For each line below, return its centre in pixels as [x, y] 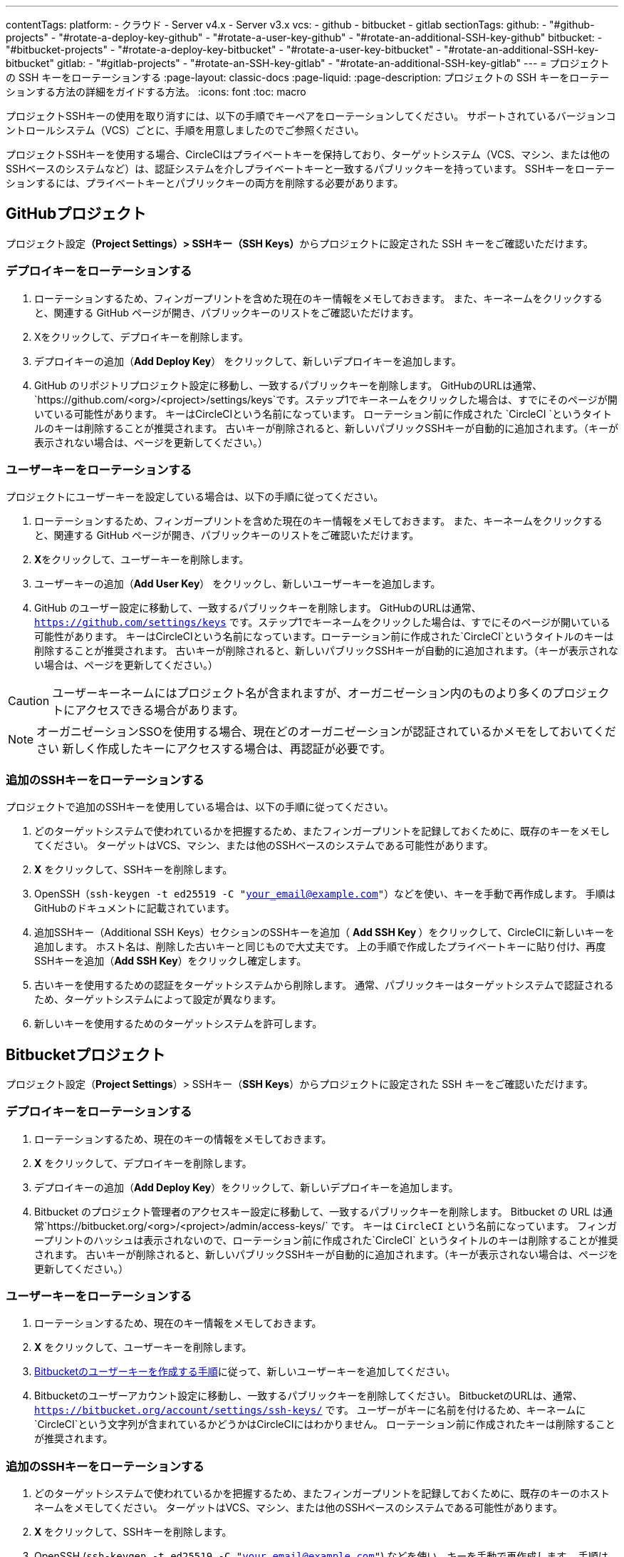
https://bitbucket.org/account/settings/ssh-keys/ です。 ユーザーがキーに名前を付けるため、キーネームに [310, 1410]
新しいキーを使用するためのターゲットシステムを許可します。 [178, 1024]
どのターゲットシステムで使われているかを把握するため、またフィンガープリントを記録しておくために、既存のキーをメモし [322, 831]
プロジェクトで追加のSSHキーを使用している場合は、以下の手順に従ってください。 [200, 807]
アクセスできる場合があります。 [160, 710]
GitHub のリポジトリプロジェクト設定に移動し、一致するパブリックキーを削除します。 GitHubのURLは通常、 [288, 385]
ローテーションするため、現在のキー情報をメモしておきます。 [178, 1323]
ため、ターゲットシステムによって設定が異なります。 [158, 1000]
